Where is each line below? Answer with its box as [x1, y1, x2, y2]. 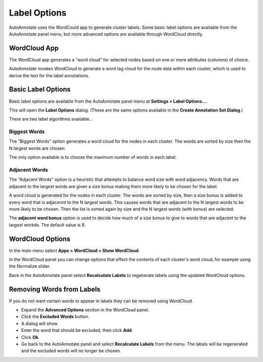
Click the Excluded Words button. [21, 314, 90, 319]
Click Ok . [21, 334, 40, 340]
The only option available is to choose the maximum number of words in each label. [9, 154, 177, 160]
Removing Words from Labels [9, 285, 101, 293]
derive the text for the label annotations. [9, 72, 90, 78]
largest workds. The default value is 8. [9, 222, 86, 228]
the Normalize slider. [9, 263, 51, 269]
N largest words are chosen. [9, 145, 66, 151]
